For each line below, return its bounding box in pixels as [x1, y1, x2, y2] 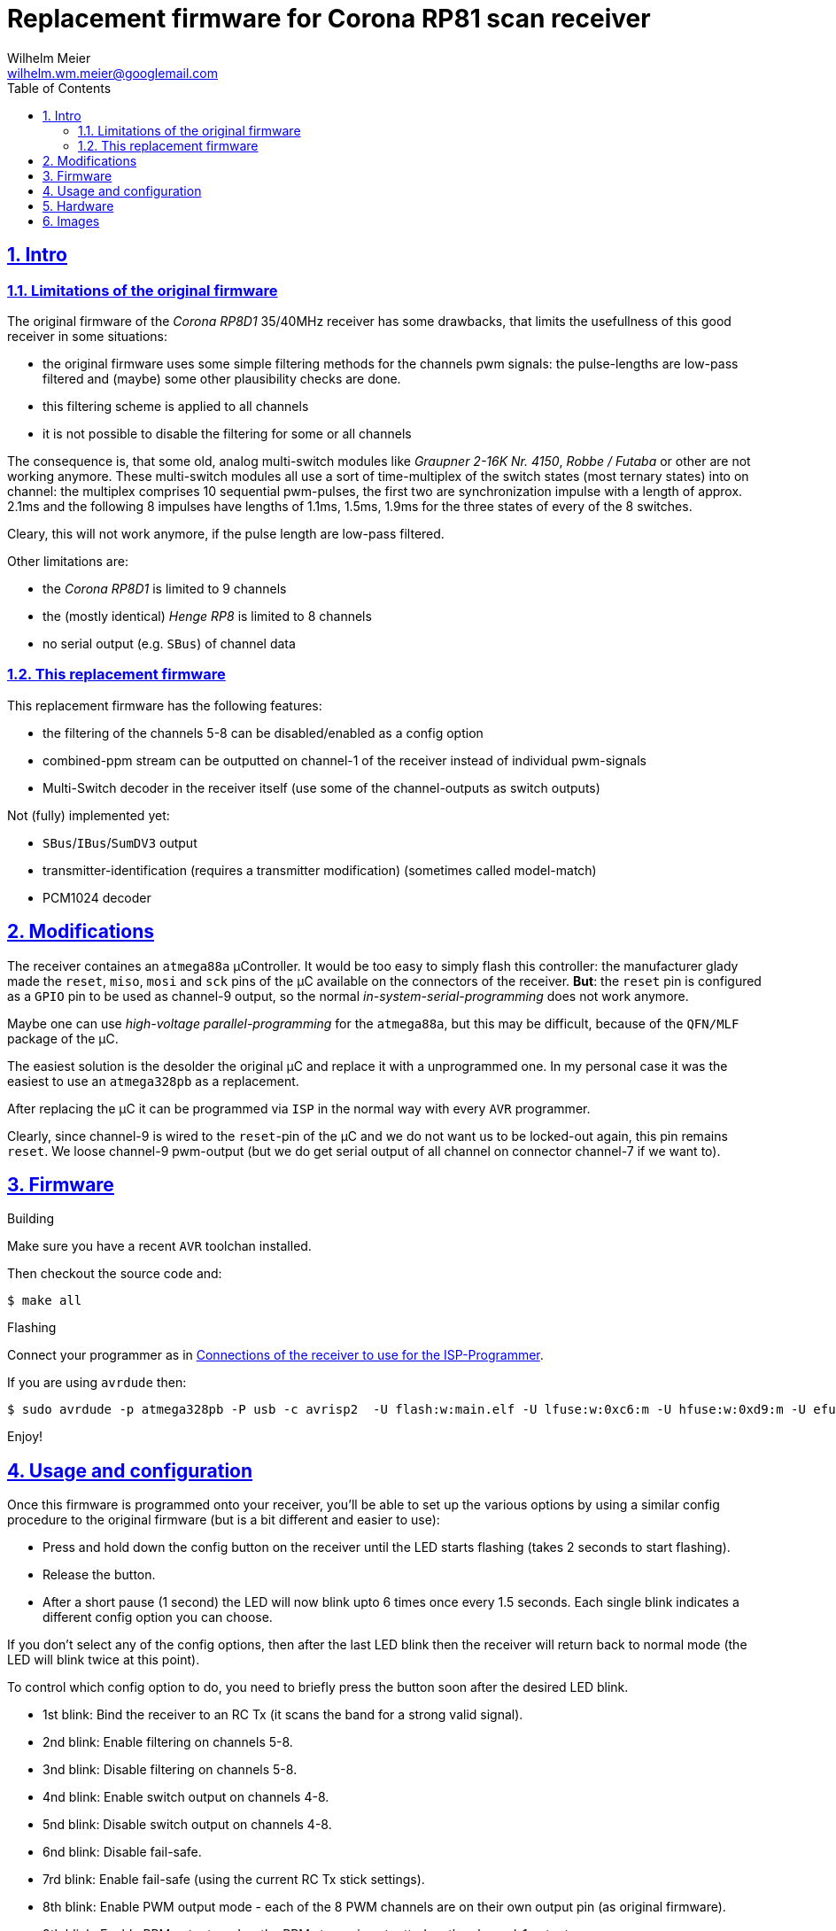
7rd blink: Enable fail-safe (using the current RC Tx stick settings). [43, 1872, 425, 1888]
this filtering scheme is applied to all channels [43, 398, 309, 414]
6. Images [43, 213, 100, 229]
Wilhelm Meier [7, 50, 91, 66]
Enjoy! [7, 1429, 43, 1445]
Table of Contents [7, 80, 112, 96]
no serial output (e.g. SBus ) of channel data [43, 635, 296, 651]
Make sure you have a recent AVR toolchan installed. [7, 1238, 312, 1254]
